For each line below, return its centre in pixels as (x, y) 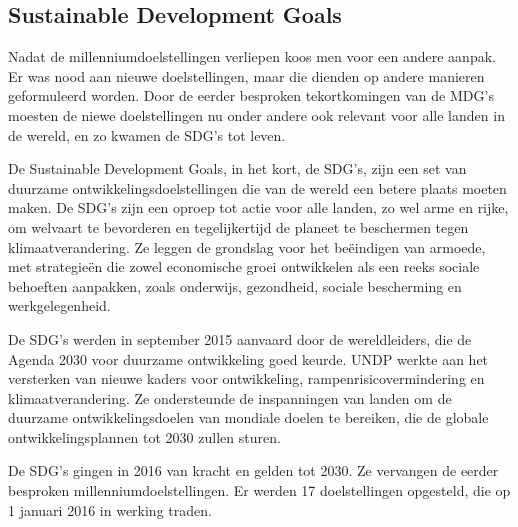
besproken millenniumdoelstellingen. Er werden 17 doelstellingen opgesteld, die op (259, 490)
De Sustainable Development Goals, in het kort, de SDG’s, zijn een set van (237, 168)
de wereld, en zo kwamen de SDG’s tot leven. (147, 134)
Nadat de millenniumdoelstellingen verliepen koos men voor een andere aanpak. (252, 56)
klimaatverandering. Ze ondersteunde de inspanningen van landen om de (230, 397)
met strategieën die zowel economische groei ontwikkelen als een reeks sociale (244, 266)
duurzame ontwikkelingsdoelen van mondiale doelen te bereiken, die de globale (248, 417)
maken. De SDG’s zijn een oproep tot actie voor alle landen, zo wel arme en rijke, (258, 207)
